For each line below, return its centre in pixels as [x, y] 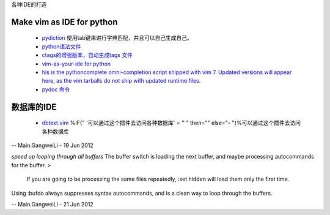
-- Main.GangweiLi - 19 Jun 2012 [53, 145]
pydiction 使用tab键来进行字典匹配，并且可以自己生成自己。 [117, 38]
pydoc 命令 [56, 89]
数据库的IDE [34, 107]
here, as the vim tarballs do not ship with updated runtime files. [121, 81]
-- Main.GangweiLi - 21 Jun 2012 [53, 204]
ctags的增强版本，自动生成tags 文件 [87, 55]
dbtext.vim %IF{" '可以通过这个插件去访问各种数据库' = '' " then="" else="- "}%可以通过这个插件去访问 [171, 123]
